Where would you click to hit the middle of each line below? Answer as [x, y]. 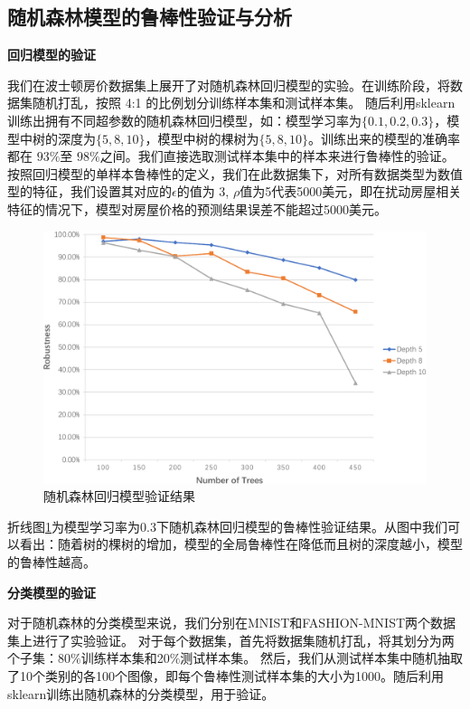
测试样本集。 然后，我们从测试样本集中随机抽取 [322, 658]
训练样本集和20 [125, 658]
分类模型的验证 [52, 592]
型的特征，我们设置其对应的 [89, 191]
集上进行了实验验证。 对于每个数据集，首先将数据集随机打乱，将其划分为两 [231, 640]
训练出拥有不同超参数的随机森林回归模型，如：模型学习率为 [184, 120]
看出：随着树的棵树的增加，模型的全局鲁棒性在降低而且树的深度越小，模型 [241, 544]
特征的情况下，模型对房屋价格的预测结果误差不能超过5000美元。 [197, 208]
